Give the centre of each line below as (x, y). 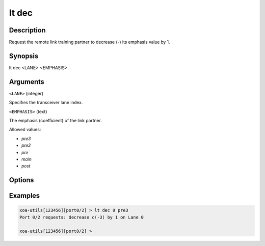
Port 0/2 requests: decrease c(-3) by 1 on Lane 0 (82, 217)
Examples (25, 196)
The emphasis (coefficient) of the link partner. (55, 121)
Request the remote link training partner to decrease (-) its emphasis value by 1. (90, 42)
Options (22, 180)
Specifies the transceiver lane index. (46, 103)
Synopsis (24, 56)
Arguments (27, 82)
